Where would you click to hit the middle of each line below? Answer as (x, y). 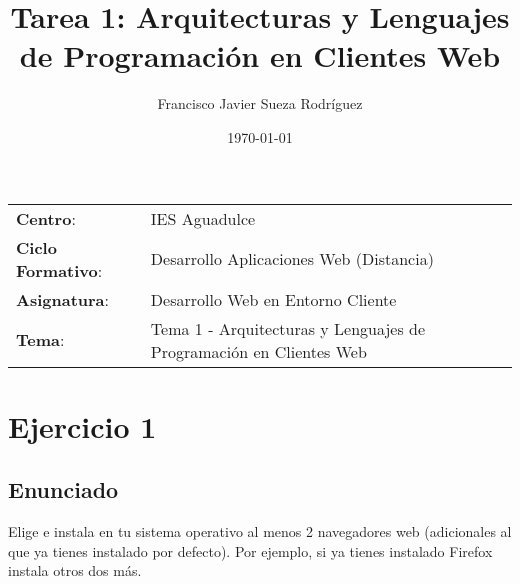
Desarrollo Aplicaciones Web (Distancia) (292, 258)
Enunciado (63, 489)
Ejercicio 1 (82, 425)
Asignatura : (62, 299)
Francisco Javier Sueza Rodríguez (260, 103)
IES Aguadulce (203, 218)
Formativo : (59, 270)
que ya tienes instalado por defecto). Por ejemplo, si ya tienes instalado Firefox (250, 550)
